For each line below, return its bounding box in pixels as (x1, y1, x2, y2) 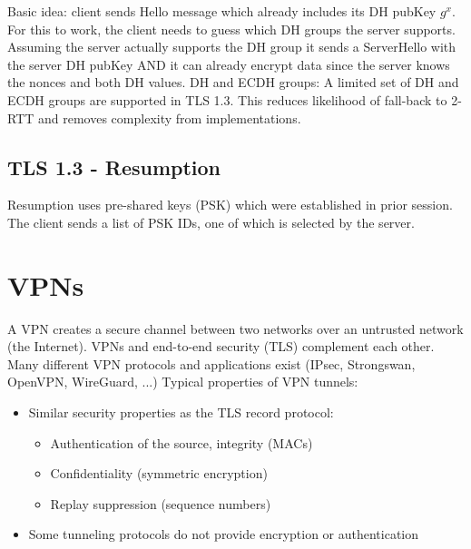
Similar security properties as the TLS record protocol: (28, 403, 334, 422)
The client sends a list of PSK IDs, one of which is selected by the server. (7, 212, 415, 231)
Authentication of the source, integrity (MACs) (50, 433, 313, 452)
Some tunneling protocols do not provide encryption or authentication (28, 524, 419, 544)
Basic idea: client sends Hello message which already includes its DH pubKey (7, 2, 437, 20)
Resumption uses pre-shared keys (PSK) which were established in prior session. (7, 195, 453, 214)
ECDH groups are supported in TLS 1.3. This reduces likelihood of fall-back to (7, 90, 447, 109)
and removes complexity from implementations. (38, 108, 301, 127)
